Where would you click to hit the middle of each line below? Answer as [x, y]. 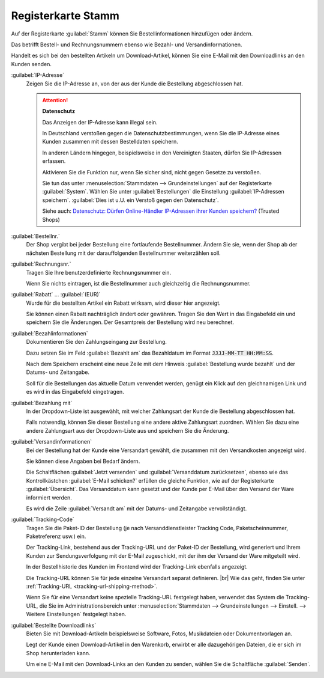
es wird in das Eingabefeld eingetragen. [75, 392]
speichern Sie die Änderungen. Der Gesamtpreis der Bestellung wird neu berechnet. [130, 322]
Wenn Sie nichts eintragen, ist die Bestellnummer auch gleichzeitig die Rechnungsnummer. [138, 283]
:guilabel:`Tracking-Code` [43, 519]
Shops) [51, 219]
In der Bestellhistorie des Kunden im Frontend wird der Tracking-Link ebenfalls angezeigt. [137, 567]
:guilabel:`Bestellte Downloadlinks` [54, 625]
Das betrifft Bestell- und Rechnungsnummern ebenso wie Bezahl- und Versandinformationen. [127, 44]
